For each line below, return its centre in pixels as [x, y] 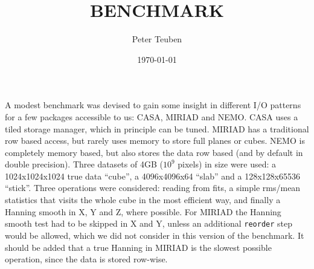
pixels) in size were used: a [227, 164]
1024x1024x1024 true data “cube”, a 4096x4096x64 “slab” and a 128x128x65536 [152, 176]
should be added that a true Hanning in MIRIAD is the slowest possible [138, 247]
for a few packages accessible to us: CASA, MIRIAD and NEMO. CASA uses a [152, 116]
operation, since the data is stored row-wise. [86, 259]
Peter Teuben [157, 39]
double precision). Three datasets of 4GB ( [84, 164]
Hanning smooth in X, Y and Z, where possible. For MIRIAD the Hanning [143, 211]
